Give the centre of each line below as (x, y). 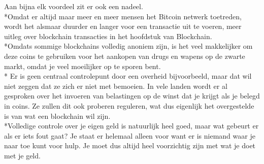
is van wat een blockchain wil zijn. (57, 116)
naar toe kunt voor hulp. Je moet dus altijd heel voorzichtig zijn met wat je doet (130, 145)
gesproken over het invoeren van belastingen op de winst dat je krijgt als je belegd (132, 96)
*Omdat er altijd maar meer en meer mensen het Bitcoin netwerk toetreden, (123, 16)
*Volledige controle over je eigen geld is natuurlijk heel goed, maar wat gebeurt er (131, 126)
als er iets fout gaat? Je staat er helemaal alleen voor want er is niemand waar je (130, 135)
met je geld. (22, 155)
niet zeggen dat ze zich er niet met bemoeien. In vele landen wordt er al (116, 86)
